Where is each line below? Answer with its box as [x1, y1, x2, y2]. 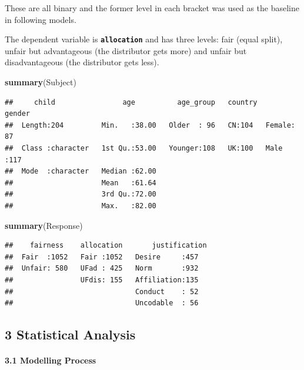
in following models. [5, 13, 76, 25]
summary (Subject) [5, 76, 76, 88]
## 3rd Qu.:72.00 [5, 190, 156, 199]
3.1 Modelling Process [5, 354, 96, 366]
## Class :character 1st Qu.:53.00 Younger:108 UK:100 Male [5, 144, 283, 152]
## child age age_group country [5, 98, 258, 106]
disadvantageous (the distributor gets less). [5, 56, 159, 68]
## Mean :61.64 [5, 178, 156, 187]
